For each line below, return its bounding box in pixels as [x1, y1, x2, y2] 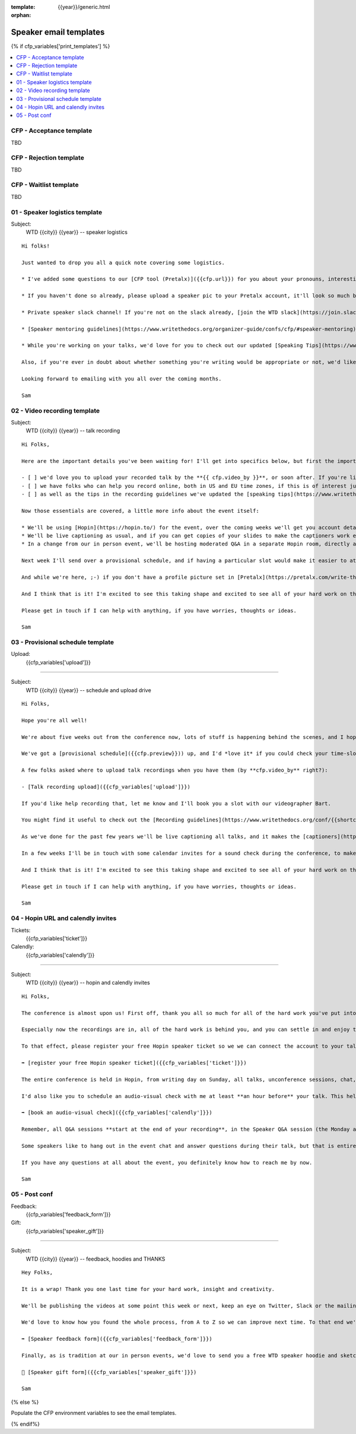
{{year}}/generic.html [58, 4, 110, 10]
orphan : [11, 12, 31, 19]
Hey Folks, [21, 1269, 53, 1276]
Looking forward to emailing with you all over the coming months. [21, 376, 222, 382]
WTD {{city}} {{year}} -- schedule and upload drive [26, 686, 151, 694]
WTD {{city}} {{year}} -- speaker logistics [26, 229, 128, 236]
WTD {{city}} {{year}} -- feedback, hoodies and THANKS [26, 1255, 166, 1262]
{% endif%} [11, 1420, 40, 1427]
